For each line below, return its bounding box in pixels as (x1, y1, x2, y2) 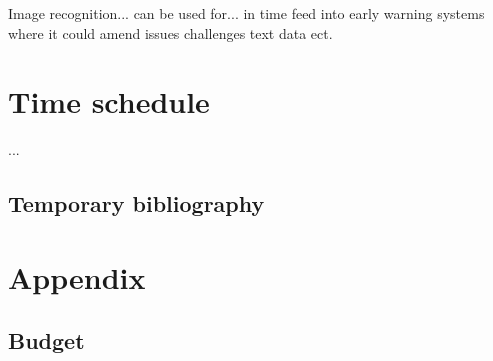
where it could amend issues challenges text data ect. (8, 22, 333, 43)
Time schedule (8, 81, 210, 122)
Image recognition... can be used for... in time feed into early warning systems (8, 3, 485, 23)
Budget (8, 325, 85, 356)
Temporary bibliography (8, 188, 265, 219)
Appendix (8, 256, 146, 297)
